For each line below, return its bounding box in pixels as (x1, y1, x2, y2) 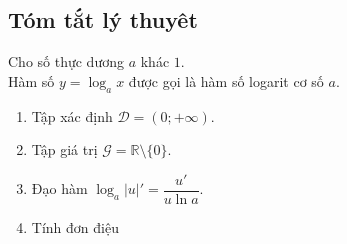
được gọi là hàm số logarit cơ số (128, 70, 324, 91)
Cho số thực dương (8, 51, 124, 72)
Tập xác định (31, 105, 113, 126)
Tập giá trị (31, 139, 98, 160)
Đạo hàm (31, 178, 88, 199)
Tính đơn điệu (31, 216, 119, 237)
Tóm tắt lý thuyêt (8, 4, 198, 35)
